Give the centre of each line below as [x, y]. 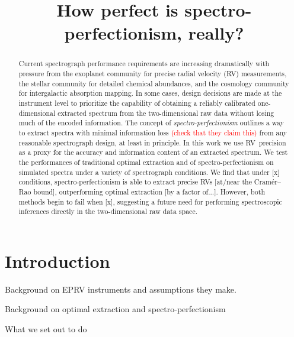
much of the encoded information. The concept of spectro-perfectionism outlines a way [151, 123]
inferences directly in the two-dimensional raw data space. [108, 211]
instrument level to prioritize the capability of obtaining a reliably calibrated [137, 103]
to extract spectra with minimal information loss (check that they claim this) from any [153, 132]
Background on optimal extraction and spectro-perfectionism [115, 309]
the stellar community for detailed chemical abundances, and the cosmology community [154, 83]
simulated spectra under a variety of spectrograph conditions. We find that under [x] [149, 172]
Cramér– [267, 182]
